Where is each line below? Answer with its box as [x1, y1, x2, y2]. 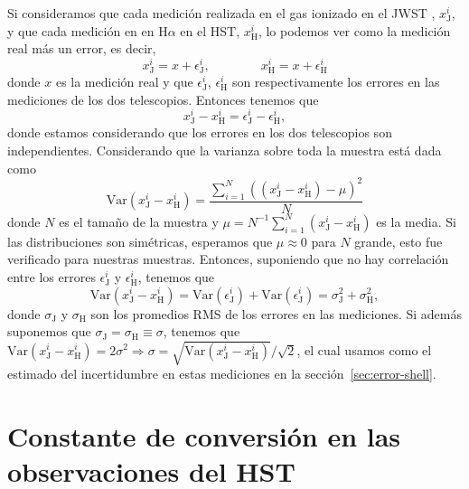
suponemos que [7, 322, 91, 341]
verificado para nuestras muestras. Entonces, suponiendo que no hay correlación [7, 249, 449, 268]
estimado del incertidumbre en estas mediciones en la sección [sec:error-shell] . [7, 364, 436, 383]
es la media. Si [376, 212, 456, 230]
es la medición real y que [55, 72, 193, 91]
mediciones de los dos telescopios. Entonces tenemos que [7, 89, 319, 108]
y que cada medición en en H [7, 21, 168, 40]
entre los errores [7, 267, 96, 286]
